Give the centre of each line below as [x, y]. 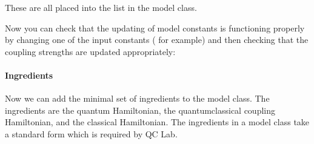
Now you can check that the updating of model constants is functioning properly [155, 28]
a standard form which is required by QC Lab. [91, 133]
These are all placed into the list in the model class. [101, 7]
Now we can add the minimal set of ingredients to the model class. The [137, 98]
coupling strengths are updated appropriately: [90, 51]
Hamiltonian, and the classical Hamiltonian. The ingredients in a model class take [157, 122]
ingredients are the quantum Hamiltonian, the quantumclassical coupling [140, 110]
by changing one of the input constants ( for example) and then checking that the [157, 40]
